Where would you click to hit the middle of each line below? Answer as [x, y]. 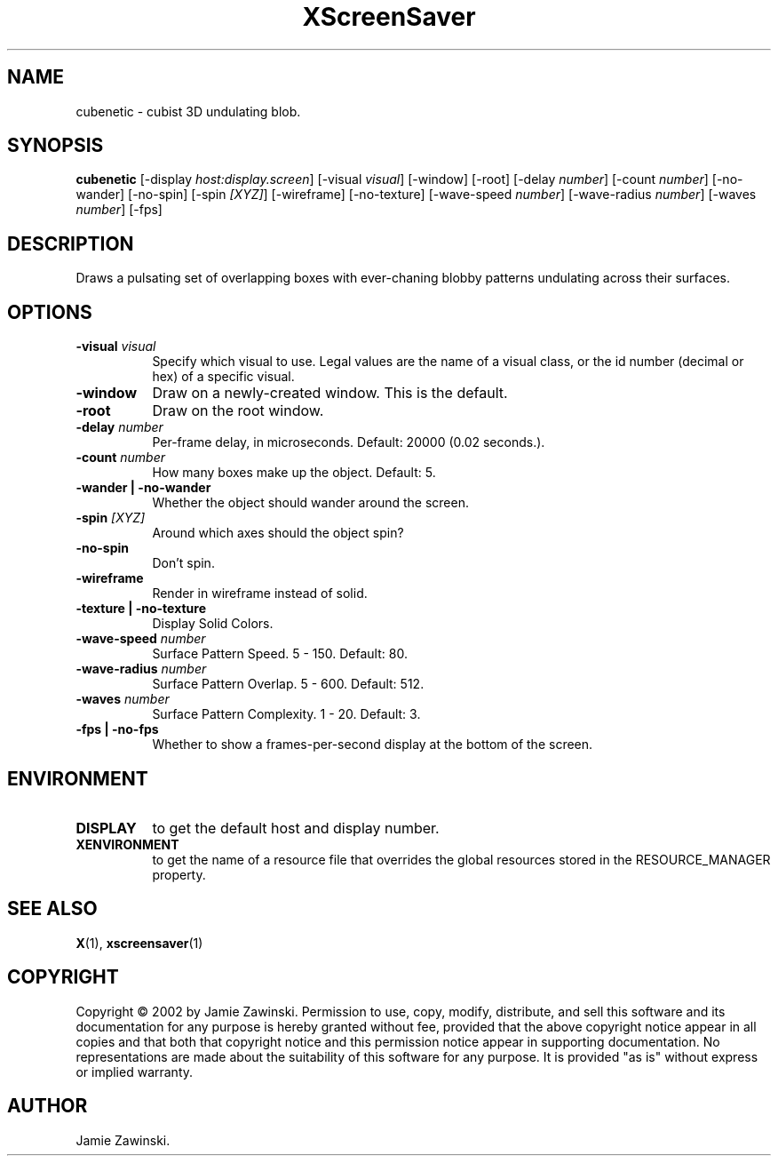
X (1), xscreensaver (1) [139, 943]
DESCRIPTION [71, 243]
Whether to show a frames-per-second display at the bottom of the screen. [373, 745]
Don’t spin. [183, 563]
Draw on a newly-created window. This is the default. [330, 393]
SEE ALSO [52, 909]
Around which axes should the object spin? [278, 533]
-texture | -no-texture [141, 609]
